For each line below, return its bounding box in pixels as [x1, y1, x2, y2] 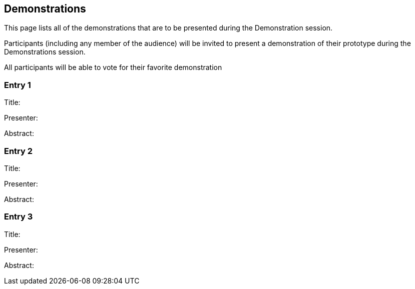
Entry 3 [4, 211, 33, 222]
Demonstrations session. [4, 47, 86, 56]
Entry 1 [4, 79, 31, 90]
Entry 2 [4, 145, 33, 156]
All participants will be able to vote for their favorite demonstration [4, 63, 222, 72]
